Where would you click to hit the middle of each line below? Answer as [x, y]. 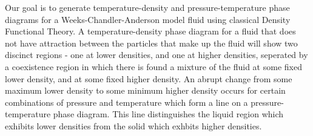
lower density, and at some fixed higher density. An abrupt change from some [149, 78]
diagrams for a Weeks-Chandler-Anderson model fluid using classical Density [148, 19]
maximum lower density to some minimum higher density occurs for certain [145, 90]
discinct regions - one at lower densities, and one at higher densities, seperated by [156, 55]
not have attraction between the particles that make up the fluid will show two [151, 43]
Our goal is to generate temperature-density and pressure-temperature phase [147, 7]
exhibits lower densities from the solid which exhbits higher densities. [133, 125]
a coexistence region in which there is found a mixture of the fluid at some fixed [153, 66]
